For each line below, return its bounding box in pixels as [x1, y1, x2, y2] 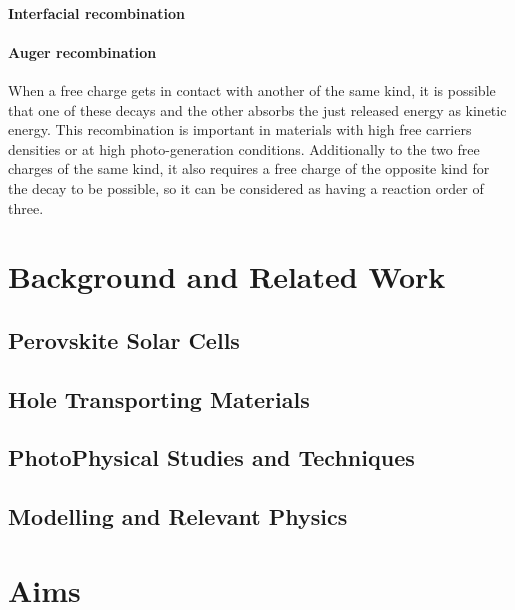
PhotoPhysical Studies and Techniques [8, 442, 415, 473]
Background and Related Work [8, 256, 446, 297]
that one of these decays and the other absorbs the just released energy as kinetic [8, 99, 507, 120]
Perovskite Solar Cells [8, 324, 240, 355]
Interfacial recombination [8, 2, 185, 23]
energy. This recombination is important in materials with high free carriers [8, 119, 472, 140]
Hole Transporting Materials [8, 383, 310, 414]
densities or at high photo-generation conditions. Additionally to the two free [8, 138, 480, 159]
